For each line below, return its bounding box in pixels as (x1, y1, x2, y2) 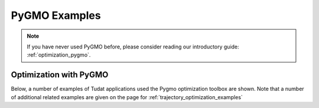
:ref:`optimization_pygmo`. (27, 51, 91, 58)
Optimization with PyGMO (11, 70, 109, 80)
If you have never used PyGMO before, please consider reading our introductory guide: (27, 43, 239, 50)
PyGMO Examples (11, 9, 101, 22)
